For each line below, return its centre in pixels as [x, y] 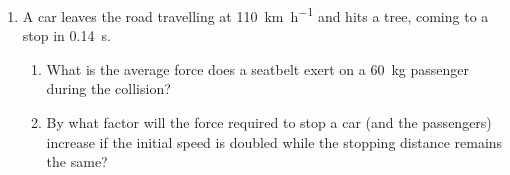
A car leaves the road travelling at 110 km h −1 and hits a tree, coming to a [255, 14]
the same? [77, 161]
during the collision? [108, 88]
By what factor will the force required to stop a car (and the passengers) [269, 122]
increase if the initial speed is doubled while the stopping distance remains [274, 141]
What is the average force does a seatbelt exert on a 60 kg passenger [258, 68]
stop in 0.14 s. [66, 35]
